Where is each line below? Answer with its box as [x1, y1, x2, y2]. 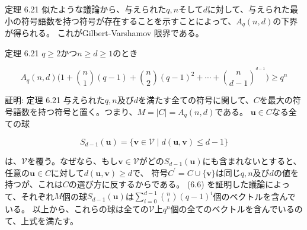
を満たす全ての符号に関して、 [137, 94, 254, 106]
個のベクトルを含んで [213, 190, 296, 202]
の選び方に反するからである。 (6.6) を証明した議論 [68, 178, 266, 190]
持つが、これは [5, 178, 63, 190]
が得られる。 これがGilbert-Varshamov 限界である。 [5, 27, 204, 39]
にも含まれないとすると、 [202, 154, 302, 167]
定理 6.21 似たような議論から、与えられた [5, 3, 167, 15]
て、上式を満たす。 [5, 214, 78, 226]
